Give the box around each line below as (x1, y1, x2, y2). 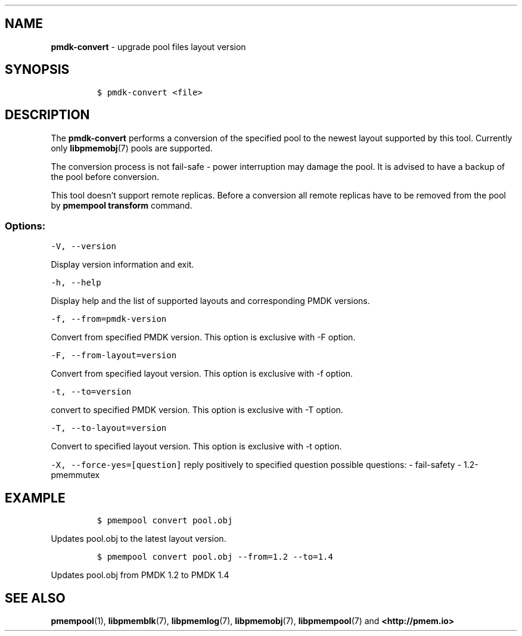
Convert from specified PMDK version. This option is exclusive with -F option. (51, 332, 356, 343)
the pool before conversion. (51, 171, 160, 182)
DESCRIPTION (5, 107, 90, 123)
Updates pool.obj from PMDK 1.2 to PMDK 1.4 (51, 570, 229, 581)
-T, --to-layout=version (51, 423, 167, 433)
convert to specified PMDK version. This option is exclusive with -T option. (51, 405, 343, 415)
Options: (5, 219, 46, 232)
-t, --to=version (51, 387, 132, 397)
